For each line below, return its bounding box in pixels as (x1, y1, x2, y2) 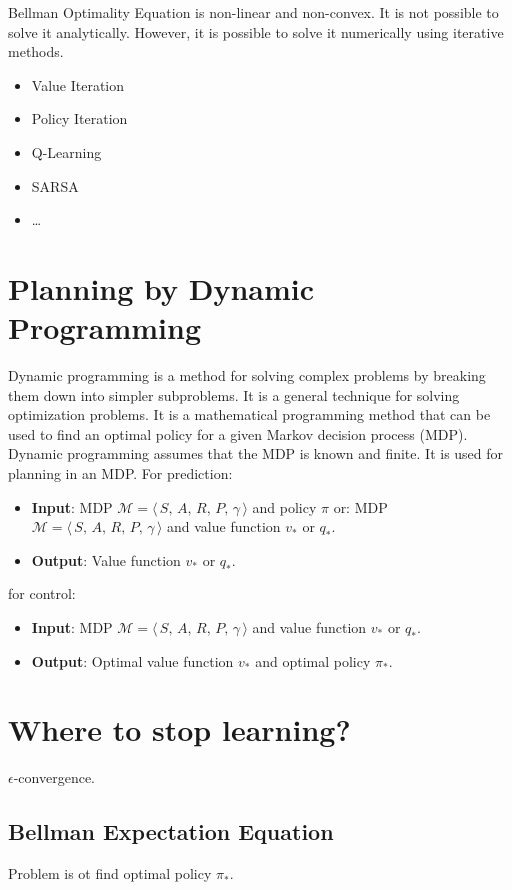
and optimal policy (255, 650, 371, 671)
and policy (252, 496, 317, 517)
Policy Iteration (31, 108, 128, 129)
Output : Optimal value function (31, 650, 234, 671)
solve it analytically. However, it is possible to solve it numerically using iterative (8, 21, 504, 42)
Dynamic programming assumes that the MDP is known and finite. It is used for (8, 443, 504, 464)
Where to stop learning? (8, 709, 351, 750)
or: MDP (333, 496, 388, 517)
